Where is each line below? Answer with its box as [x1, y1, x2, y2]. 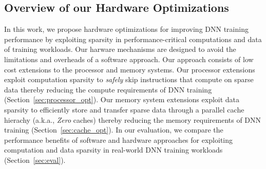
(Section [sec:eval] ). [4, 154, 66, 165]
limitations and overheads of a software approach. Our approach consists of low [4, 53, 254, 64]
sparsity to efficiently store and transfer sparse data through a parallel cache [4, 104, 244, 115]
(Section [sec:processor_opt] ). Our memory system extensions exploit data [4, 94, 240, 105]
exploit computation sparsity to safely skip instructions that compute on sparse [4, 74, 254, 85]
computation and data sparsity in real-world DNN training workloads [4, 144, 223, 155]
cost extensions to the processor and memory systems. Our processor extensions [4, 64, 255, 74]
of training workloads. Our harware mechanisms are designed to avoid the [4, 44, 236, 54]
